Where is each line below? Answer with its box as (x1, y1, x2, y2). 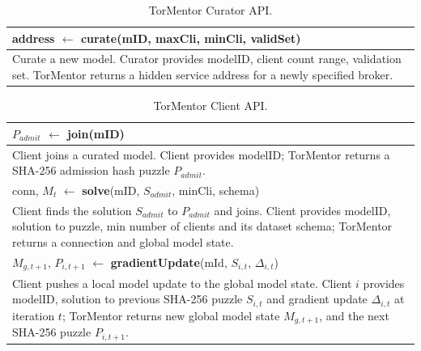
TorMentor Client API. (153, 97, 268, 114)
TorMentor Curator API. (148, 2, 273, 18)
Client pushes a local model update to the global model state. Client (12, 274, 352, 291)
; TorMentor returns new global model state (62, 307, 280, 324)
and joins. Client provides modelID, (214, 201, 391, 218)
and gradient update (266, 290, 368, 307)
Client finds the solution (12, 201, 132, 218)
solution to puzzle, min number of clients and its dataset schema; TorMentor (12, 218, 393, 235)
